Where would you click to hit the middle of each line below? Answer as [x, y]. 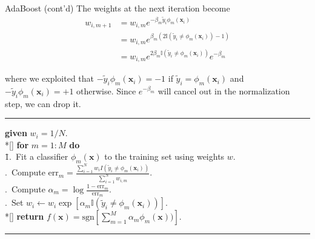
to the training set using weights [164, 156]
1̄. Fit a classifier [37, 156]
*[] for [17, 144]
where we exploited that [50, 78]
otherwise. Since [106, 90]
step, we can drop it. [43, 103]
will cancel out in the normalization [224, 90]
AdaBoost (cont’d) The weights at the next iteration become [118, 8]
